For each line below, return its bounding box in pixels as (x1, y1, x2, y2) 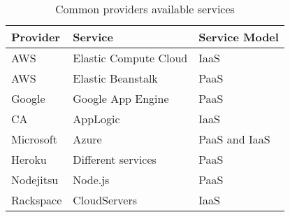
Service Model (198, 29, 279, 45)
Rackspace (11, 192, 62, 208)
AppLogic (73, 111, 120, 127)
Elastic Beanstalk (73, 70, 158, 86)
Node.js (73, 171, 110, 188)
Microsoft (11, 131, 57, 147)
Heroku (11, 151, 47, 167)
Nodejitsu (11, 171, 59, 188)
